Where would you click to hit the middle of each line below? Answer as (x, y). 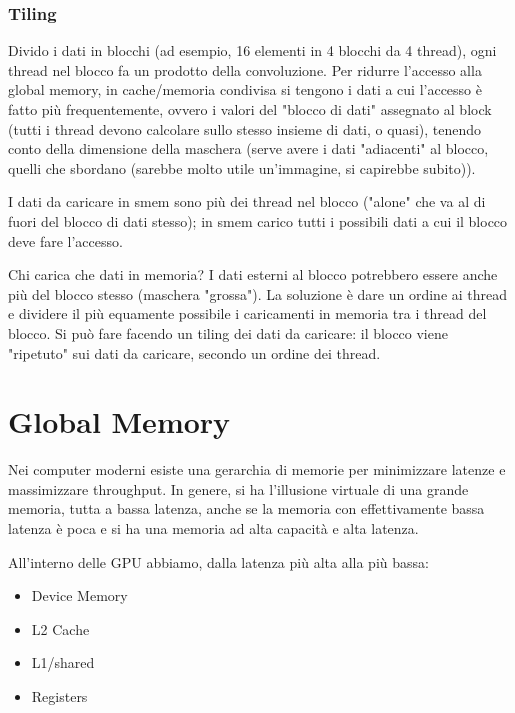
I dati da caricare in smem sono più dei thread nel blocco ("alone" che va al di (247, 201)
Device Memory (79, 595)
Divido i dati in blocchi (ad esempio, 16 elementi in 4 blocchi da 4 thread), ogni (252, 50)
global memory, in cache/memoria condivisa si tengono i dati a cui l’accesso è (245, 89)
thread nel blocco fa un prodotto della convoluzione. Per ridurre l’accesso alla (245, 69)
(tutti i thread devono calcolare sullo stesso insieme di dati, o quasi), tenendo (245, 128)
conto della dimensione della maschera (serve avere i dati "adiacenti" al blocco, (248, 148)
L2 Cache (60, 628)
